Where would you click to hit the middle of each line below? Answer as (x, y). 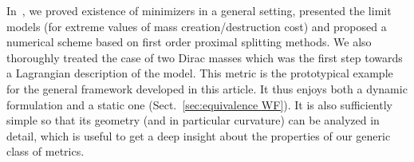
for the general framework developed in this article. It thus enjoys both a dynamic (207, 88)
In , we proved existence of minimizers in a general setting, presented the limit (199, 10)
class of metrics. (45, 151)
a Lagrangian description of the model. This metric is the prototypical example (200, 73)
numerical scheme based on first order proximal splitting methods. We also (189, 42)
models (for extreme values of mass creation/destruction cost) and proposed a (197, 26)
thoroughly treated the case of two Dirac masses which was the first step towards (205, 57)
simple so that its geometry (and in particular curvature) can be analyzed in (193, 120)
